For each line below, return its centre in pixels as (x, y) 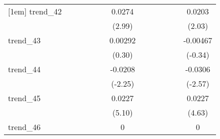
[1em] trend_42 (35, 11)
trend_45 (24, 98)
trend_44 (24, 69)
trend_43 (24, 40)
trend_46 (24, 127)
